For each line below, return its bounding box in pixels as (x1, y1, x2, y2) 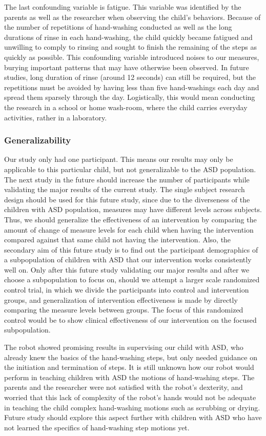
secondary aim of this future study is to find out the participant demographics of (4, 244, 258, 255)
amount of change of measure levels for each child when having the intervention (4, 224, 254, 235)
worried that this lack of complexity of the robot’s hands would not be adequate (4, 392, 256, 402)
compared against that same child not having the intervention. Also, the (4, 234, 231, 245)
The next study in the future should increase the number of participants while (4, 174, 250, 184)
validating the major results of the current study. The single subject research (4, 184, 245, 195)
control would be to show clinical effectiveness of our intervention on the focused (4, 314, 257, 325)
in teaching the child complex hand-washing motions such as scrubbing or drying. (4, 402, 260, 412)
